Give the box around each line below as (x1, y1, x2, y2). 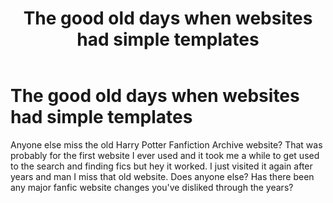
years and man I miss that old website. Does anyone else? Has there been (10, 170, 315, 182)
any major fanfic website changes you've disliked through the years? (10, 181, 294, 193)
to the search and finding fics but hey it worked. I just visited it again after (10, 160, 313, 172)
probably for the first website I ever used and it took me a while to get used (10, 149, 320, 161)
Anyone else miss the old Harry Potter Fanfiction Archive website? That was (10, 138, 323, 151)
